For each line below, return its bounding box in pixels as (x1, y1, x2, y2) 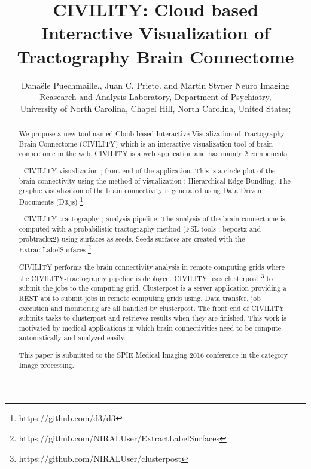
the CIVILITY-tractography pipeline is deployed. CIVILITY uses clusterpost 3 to (19, 271, 273, 283)
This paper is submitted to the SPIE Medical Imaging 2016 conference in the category (19, 350, 288, 360)
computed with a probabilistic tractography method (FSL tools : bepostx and (19, 224, 261, 234)
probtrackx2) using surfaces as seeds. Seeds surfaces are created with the (19, 233, 245, 243)
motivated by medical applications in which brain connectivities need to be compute (19, 322, 281, 333)
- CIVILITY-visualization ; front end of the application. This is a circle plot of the (19, 165, 276, 175)
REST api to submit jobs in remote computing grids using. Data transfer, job (19, 293, 261, 303)
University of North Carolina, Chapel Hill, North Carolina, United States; (20, 102, 291, 114)
